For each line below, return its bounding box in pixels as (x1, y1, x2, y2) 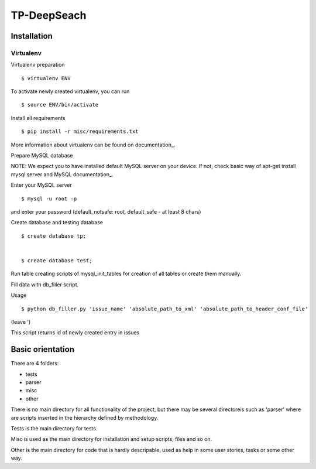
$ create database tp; (21, 232, 87, 239)
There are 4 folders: (11, 360, 59, 367)
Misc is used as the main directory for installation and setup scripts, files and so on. (11, 436, 212, 443)
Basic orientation (11, 344, 74, 354)
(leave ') (11, 318, 31, 325)
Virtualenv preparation (11, 61, 65, 69)
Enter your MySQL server (11, 182, 73, 189)
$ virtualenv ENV (21, 75, 71, 81)
